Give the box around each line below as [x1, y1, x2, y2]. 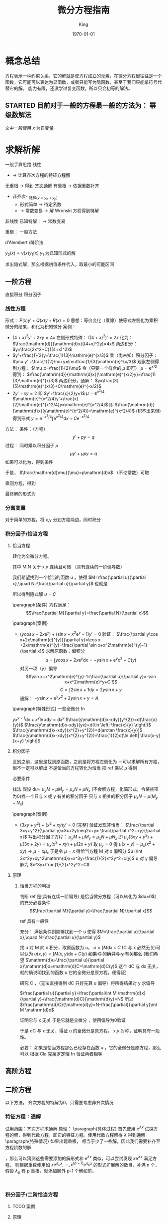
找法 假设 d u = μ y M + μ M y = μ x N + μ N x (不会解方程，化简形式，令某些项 [12, 786, 159, 793]
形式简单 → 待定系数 [19, 201, 62, 207]
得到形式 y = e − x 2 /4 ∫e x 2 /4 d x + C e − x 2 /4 [12, 414, 89, 421]
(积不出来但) [136, 408, 161, 414]
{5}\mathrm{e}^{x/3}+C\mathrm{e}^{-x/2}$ [12, 383, 102, 389]
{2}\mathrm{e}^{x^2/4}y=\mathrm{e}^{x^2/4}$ [12, 402, 108, 408]
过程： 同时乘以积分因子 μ [5, 442, 59, 448]
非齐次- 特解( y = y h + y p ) [12, 193, 58, 201]
